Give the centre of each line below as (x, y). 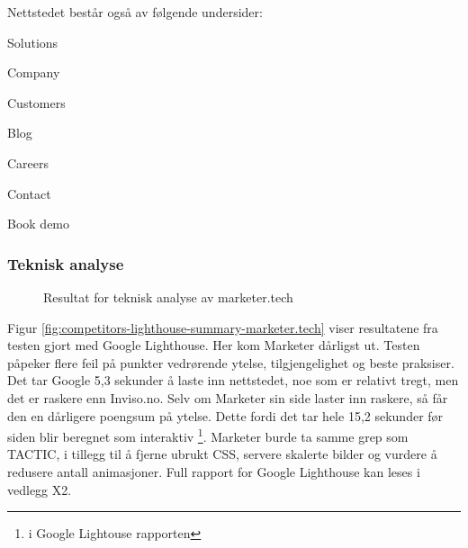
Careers (28, 162)
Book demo (39, 224)
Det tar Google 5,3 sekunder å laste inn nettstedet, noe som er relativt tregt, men (233, 380)
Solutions (33, 42)
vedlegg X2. (40, 489)
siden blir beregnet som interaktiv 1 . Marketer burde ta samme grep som (208, 435)
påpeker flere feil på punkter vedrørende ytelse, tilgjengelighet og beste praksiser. (231, 362)
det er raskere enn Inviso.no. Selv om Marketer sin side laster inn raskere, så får (228, 397)
